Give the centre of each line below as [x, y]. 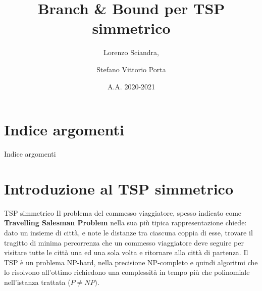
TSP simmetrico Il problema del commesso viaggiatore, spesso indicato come [123, 212]
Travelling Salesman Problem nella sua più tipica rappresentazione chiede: [125, 223]
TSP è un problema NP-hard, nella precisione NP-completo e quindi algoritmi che [131, 262]
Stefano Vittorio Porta [131, 69]
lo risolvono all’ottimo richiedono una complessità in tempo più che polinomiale [127, 272]
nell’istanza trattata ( [37, 282]
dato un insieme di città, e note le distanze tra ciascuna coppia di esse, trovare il [128, 232]
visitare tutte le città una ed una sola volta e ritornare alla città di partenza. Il [126, 252]
